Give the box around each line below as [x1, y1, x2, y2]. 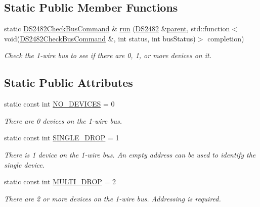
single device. [4, 159, 45, 170]
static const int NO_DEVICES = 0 [4, 98, 115, 109]
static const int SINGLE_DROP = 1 [4, 132, 119, 143]
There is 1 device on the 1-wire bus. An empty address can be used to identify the [4, 149, 256, 160]
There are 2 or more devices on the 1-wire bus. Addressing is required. [4, 193, 221, 203]
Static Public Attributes [4, 75, 133, 90]
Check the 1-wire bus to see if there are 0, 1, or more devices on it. [4, 50, 211, 61]
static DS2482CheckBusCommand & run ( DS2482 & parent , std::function [4, 23, 230, 34]
